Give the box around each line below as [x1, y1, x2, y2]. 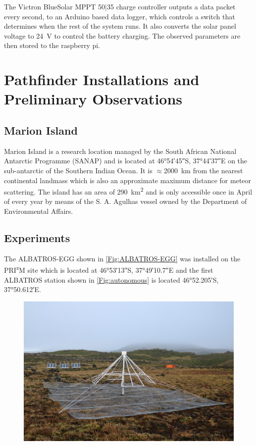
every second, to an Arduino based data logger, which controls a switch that [4, 11, 235, 21]
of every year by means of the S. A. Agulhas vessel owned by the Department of [4, 196, 247, 206]
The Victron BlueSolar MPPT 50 [4, 1, 105, 11]
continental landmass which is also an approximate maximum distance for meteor [4, 175, 252, 185]
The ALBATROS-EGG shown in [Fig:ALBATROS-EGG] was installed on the [4, 253, 241, 263]
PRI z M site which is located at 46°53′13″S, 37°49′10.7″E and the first [4, 263, 213, 275]
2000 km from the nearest [163, 165, 243, 175]
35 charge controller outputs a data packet [106, 1, 236, 11]
